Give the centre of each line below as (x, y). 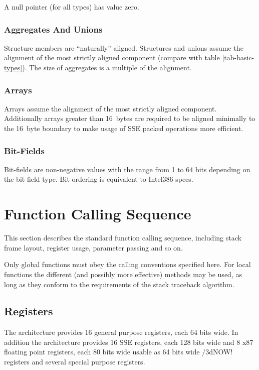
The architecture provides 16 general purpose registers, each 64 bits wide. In (121, 332)
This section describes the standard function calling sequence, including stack (123, 238)
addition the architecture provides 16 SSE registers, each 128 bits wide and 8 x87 (129, 342)
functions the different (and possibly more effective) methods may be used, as (123, 274)
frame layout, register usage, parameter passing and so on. (93, 247)
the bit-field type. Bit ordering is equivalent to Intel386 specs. (99, 179)
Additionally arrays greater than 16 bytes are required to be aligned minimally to (130, 118)
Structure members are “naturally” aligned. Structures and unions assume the (124, 47)
